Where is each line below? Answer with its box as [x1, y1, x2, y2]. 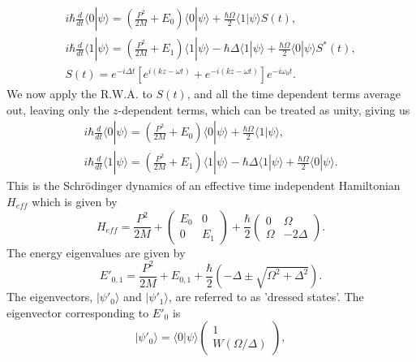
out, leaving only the [6, 101, 109, 118]
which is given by [32, 192, 118, 209]
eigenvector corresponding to [6, 304, 149, 321]
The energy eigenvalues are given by [6, 243, 186, 261]
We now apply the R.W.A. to [6, 85, 152, 102]
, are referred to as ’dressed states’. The [168, 288, 364, 305]
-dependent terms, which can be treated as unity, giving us [118, 101, 410, 118]
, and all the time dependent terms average [187, 85, 401, 102]
